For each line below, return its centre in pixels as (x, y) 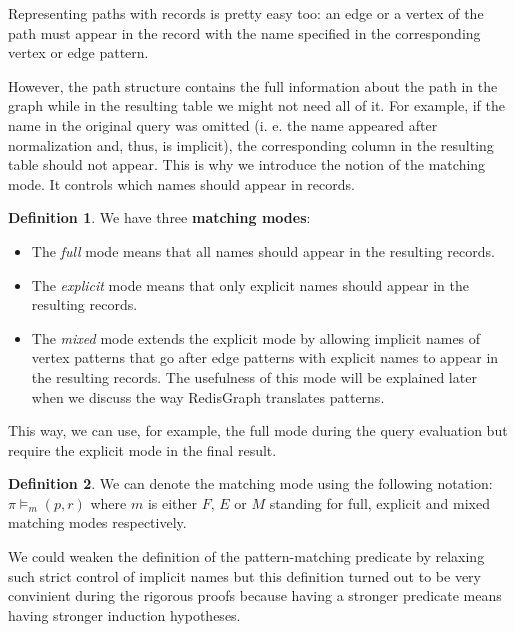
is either (172, 502)
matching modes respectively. (97, 522)
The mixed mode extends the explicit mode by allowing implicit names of (256, 337)
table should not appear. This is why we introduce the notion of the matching (247, 164)
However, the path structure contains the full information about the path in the (253, 85)
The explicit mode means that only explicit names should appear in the (250, 284)
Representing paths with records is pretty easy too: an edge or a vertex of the (246, 13)
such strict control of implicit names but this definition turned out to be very (244, 575)
